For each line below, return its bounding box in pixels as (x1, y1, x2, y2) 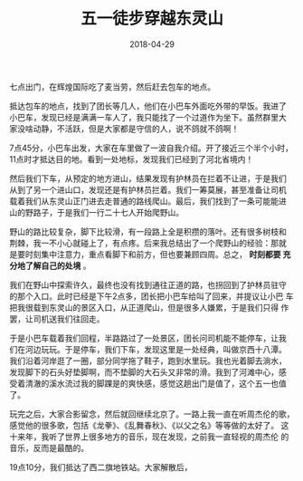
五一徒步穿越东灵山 (80, 8, 223, 29)
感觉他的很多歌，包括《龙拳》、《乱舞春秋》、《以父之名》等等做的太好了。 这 (9, 419, 289, 430)
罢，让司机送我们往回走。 (9, 313, 105, 324)
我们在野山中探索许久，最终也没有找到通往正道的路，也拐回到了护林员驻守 (9, 279, 287, 290)
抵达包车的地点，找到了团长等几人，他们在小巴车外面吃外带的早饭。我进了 (9, 101, 287, 111)
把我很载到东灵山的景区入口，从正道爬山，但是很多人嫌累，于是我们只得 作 (9, 302, 289, 313)
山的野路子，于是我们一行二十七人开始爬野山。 (9, 207, 184, 217)
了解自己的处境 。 (24, 260, 91, 271)
